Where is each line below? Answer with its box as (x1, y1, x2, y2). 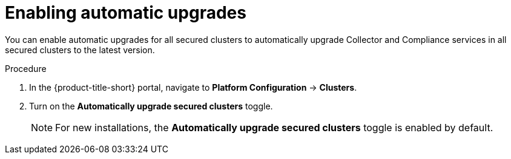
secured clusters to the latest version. (5, 44, 155, 55)
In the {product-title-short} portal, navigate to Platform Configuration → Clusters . (29, 82, 357, 92)
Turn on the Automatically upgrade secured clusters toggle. (29, 100, 273, 111)
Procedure (5, 63, 47, 74)
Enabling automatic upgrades (5, 2, 246, 23)
